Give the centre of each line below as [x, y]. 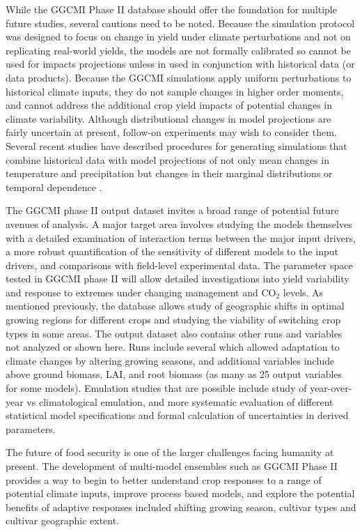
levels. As [303, 292]
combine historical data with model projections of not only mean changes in [168, 159]
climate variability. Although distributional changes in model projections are [168, 118]
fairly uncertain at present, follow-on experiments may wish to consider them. [171, 132]
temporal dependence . [54, 187]
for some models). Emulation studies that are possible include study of [156, 388]
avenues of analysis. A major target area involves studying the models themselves [179, 223]
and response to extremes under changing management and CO [141, 292]
